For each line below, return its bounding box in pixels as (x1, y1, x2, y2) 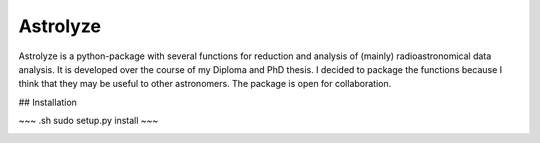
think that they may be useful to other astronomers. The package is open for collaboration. (18, 78, 392, 90)
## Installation (18, 96, 77, 108)
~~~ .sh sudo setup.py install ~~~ (18, 115, 159, 127)
